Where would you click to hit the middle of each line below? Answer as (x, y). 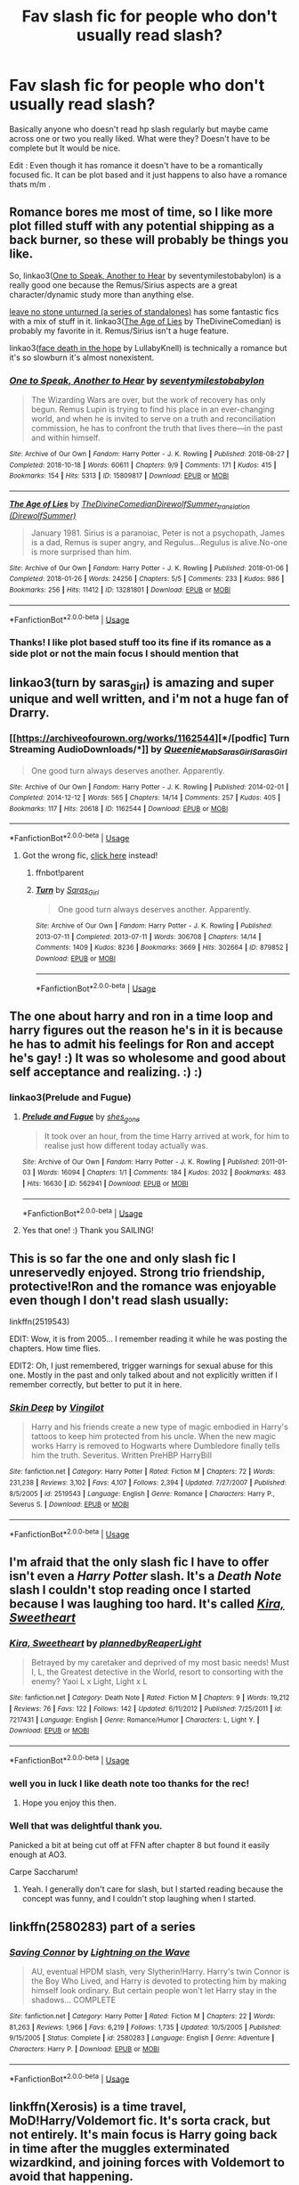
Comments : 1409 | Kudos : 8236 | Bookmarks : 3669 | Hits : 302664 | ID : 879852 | (162, 948)
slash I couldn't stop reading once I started (130, 1590)
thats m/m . (30, 184)
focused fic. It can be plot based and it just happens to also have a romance (148, 175)
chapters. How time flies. (55, 1348)
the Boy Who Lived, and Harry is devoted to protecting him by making (159, 1981)
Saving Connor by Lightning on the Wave (100, 1952)
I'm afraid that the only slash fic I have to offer (139, 1563)
